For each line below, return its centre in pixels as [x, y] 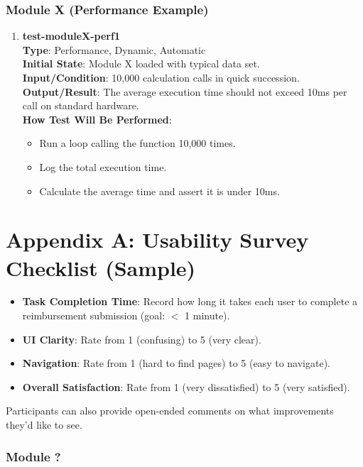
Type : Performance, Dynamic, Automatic [114, 49]
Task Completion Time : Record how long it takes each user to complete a [190, 301]
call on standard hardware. [81, 105]
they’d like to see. [44, 425]
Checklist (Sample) [101, 267]
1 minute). [207, 315]
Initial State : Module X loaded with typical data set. [141, 64]
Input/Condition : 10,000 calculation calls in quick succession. [161, 77]
